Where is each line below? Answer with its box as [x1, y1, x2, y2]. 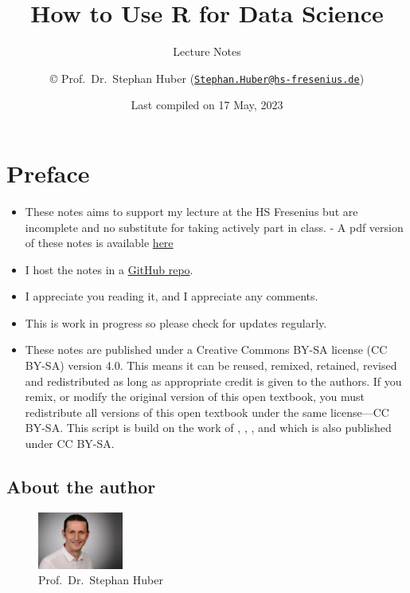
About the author [6, 474, 156, 499]
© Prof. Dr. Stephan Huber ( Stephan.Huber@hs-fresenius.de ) [49, 69, 365, 86]
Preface [6, 156, 90, 189]
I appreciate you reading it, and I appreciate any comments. [25, 288, 318, 304]
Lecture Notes [173, 43, 241, 60]
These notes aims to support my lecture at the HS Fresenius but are [25, 202, 358, 219]
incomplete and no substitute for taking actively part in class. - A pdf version [25, 218, 404, 235]
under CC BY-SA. [25, 435, 115, 452]
